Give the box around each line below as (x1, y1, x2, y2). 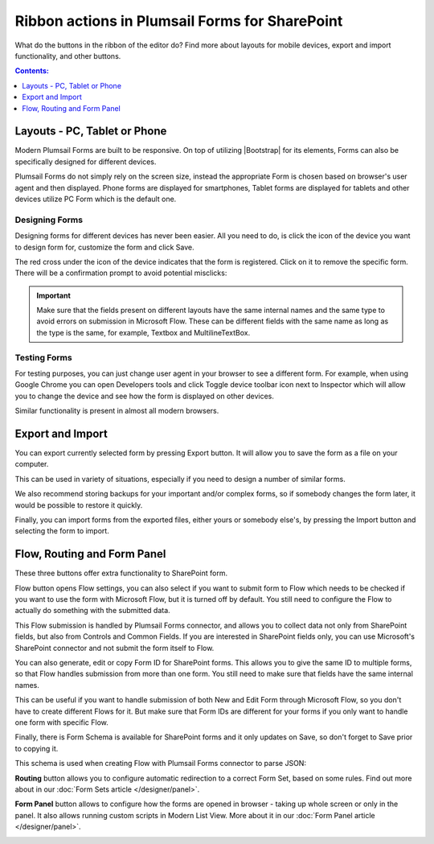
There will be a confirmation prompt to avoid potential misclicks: (14, 268, 227, 278)
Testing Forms (14, 352, 72, 363)
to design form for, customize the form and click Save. (14, 242, 194, 252)
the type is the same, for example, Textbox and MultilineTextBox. (36, 327, 251, 337)
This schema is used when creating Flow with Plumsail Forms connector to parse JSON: (14, 759, 307, 768)
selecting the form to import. (14, 526, 110, 536)
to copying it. (14, 743, 59, 753)
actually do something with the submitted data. (14, 606, 170, 616)
